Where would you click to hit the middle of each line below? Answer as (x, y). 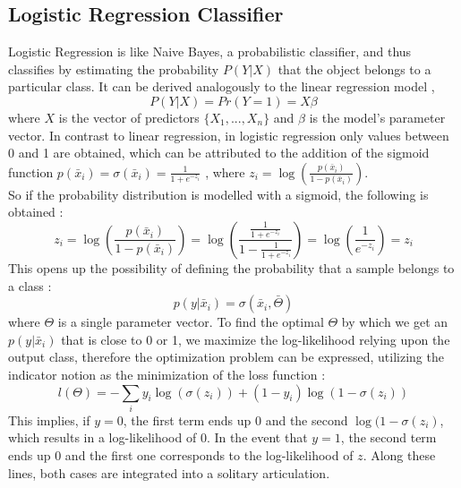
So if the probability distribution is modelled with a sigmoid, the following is (218, 194)
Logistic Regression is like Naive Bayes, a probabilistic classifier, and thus (210, 51)
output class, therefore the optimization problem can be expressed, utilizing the (226, 357)
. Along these (399, 455)
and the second (307, 420)
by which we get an (395, 322)
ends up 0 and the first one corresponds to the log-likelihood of (181, 455)
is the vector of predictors (129, 117)
